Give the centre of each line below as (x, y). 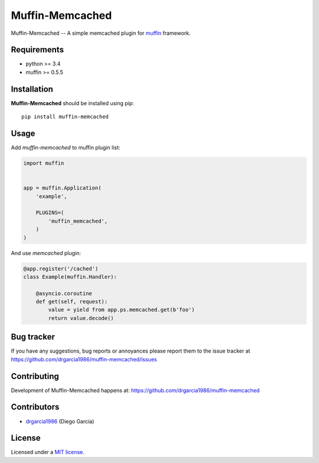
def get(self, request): (72, 302)
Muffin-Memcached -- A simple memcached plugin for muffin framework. (101, 33)
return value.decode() (81, 318)
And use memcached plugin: (46, 253)
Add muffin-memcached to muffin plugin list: (66, 148)
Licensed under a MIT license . (48, 452)
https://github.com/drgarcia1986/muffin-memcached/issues (84, 359)
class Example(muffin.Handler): (70, 277)
